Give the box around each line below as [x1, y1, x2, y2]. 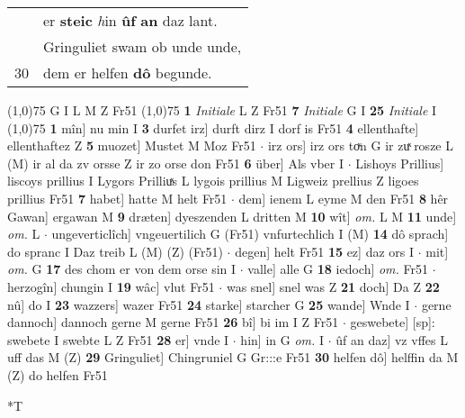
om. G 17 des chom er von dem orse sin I [7, 259, 237, 278]
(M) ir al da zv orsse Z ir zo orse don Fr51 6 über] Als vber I [7, 153, 344, 172]
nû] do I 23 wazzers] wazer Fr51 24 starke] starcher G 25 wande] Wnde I [7, 295, 410, 313]
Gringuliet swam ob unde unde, [43, 36, 242, 57]
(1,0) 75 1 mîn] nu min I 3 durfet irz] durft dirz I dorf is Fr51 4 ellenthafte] [7, 118, 419, 137]
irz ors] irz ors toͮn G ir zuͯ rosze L [267, 136, 453, 155]
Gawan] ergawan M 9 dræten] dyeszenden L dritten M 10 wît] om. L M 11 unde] [7, 206, 457, 225]
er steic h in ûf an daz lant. [43, 10, 218, 31]
